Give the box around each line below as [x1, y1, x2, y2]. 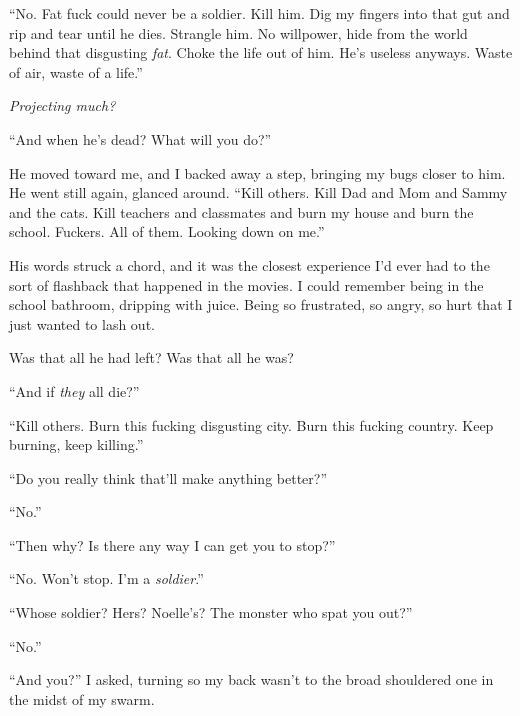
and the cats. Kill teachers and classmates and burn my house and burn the [9, 201, 474, 222]
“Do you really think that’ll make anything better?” [9, 467, 328, 488]
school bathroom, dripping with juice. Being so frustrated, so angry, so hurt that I [9, 294, 513, 315]
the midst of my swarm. [9, 688, 155, 709]
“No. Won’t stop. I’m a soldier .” [9, 568, 204, 589]
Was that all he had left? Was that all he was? [9, 347, 294, 368]
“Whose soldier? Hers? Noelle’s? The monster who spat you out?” [9, 602, 413, 623]
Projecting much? [9, 95, 116, 116]
